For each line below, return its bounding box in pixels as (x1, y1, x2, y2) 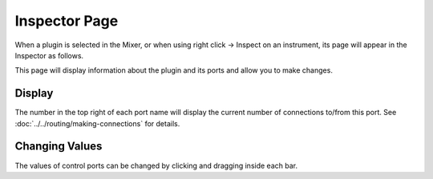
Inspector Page (14, 12, 119, 30)
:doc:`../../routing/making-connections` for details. (14, 118, 180, 128)
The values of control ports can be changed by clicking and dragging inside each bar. (14, 161, 298, 170)
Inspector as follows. (14, 50, 84, 60)
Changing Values (14, 140, 103, 153)
